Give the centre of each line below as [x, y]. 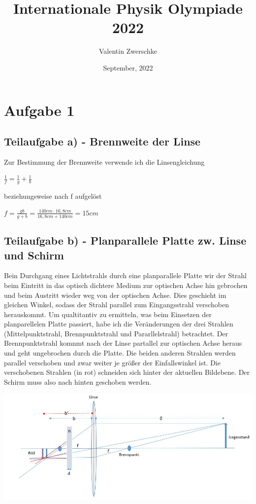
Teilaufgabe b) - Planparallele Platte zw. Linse [125, 240]
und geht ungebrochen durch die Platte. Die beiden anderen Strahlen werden [120, 353]
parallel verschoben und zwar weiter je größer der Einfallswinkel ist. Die [112, 362]
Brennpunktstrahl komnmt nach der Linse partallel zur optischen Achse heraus [123, 343]
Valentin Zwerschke [128, 51]
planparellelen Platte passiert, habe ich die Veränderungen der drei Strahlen [119, 324]
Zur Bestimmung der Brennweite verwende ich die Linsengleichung [104, 162]
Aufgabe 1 [39, 110]
